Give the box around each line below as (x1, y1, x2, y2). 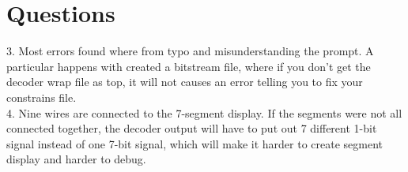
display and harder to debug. (6, 151, 146, 167)
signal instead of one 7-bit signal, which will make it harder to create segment (6, 135, 383, 151)
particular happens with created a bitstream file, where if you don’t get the (6, 58, 371, 74)
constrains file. (6, 88, 77, 105)
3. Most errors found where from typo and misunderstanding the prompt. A (6, 43, 374, 59)
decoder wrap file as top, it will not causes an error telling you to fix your (6, 73, 363, 90)
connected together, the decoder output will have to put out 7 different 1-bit (6, 120, 377, 136)
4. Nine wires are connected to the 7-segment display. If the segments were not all (6, 104, 402, 121)
